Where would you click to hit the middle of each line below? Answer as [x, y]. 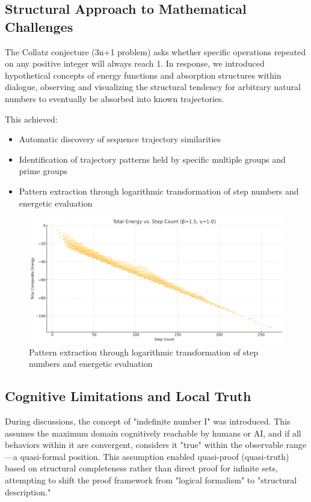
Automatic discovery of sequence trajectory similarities [120, 139]
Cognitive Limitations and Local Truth [128, 396]
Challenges [39, 26]
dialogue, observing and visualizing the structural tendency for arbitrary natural [153, 87]
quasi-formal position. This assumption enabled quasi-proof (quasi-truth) [155, 456]
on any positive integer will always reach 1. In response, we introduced [135, 63]
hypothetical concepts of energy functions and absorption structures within [143, 75]
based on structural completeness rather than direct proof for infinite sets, [141, 468]
